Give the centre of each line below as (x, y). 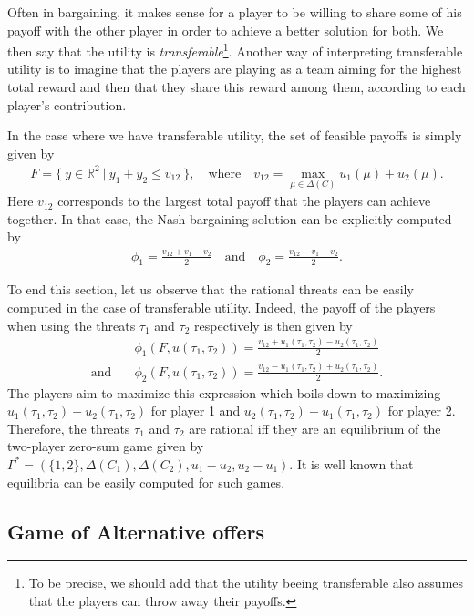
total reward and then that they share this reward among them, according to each (237, 87)
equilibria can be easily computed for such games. (146, 482)
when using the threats (72, 325)
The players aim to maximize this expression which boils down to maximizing (224, 392)
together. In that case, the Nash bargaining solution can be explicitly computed (230, 218)
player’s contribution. (67, 104)
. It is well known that (351, 463)
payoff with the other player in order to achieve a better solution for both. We (226, 30)
